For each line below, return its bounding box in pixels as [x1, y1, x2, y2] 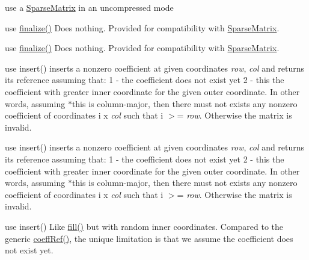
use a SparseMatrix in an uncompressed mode [5, 1, 174, 13]
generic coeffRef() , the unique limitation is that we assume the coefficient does [5, 232, 293, 244]
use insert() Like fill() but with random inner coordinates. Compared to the [5, 220, 284, 232]
